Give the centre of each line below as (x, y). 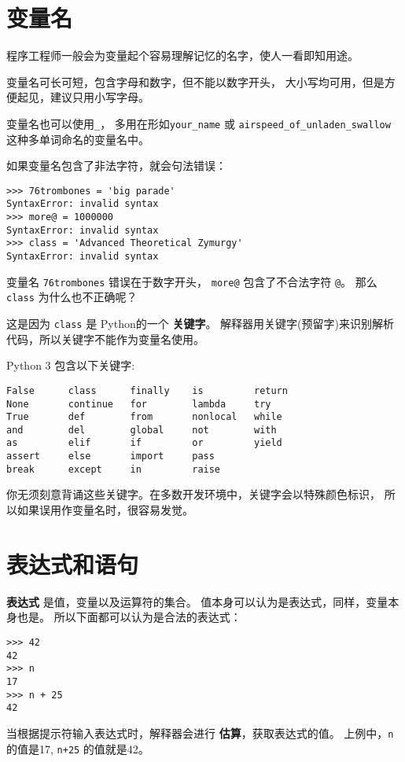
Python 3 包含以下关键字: (71, 365)
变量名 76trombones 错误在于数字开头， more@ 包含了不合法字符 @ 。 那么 (192, 281)
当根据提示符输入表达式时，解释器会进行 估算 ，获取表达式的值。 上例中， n (200, 733)
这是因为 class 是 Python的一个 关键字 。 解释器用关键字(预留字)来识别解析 (200, 323)
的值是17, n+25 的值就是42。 (78, 748)
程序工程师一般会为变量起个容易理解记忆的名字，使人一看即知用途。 (182, 55)
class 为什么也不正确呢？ (72, 297)
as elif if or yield (144, 443)
